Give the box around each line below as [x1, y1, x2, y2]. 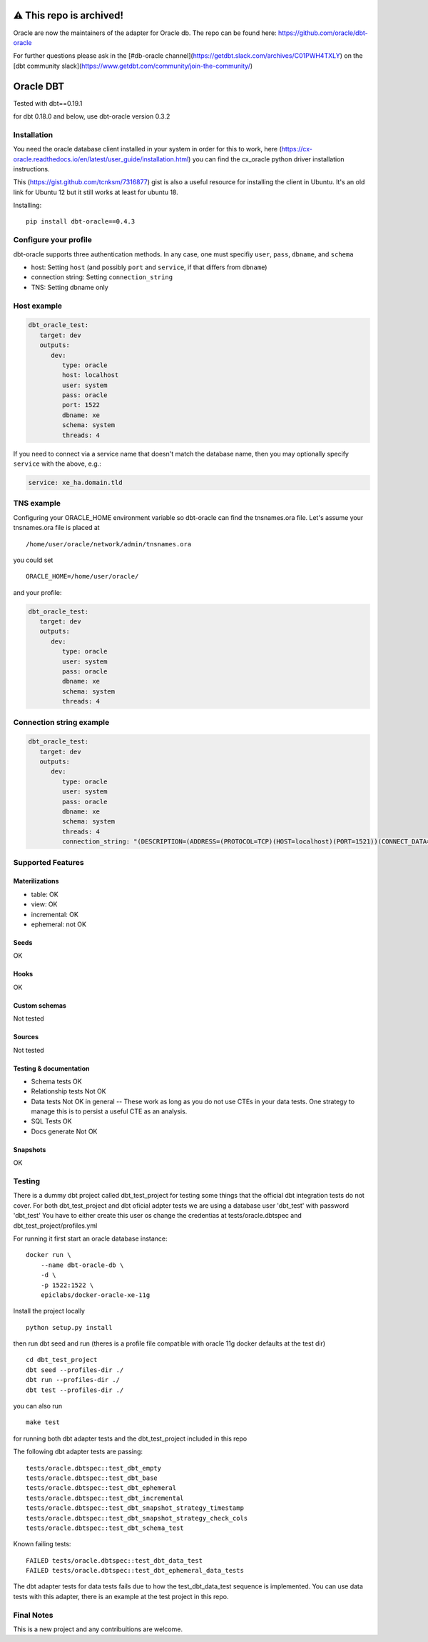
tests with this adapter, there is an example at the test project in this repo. [13, 1592, 229, 1601]
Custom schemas [13, 1001, 67, 1010]
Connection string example [13, 717, 110, 727]
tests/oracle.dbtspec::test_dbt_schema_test [26, 1523, 185, 1532]
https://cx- [281, 145, 313, 154]
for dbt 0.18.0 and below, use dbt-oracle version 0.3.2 [13, 111, 170, 121]
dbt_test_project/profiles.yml [13, 1221, 98, 1230]
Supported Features [13, 857, 85, 867]
